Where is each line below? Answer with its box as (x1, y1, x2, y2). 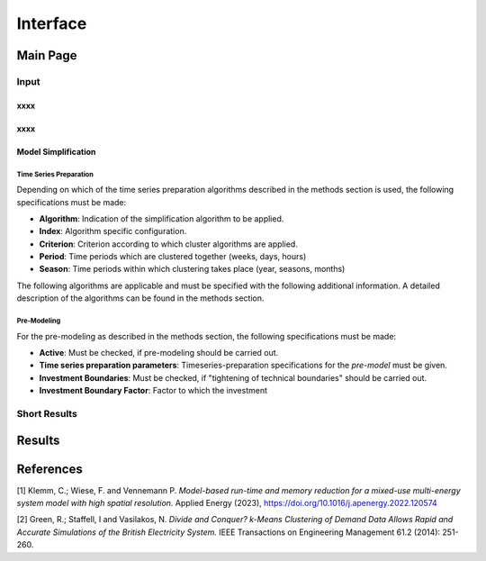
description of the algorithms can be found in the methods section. (16, 293, 265, 303)
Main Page (16, 48, 77, 63)
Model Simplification (16, 146, 96, 157)
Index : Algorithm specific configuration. (39, 226, 187, 237)
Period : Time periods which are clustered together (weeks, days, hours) (39, 251, 307, 262)
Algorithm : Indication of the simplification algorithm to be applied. (39, 213, 284, 224)
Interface (16, 14, 87, 33)
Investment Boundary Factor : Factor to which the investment (39, 385, 267, 396)
